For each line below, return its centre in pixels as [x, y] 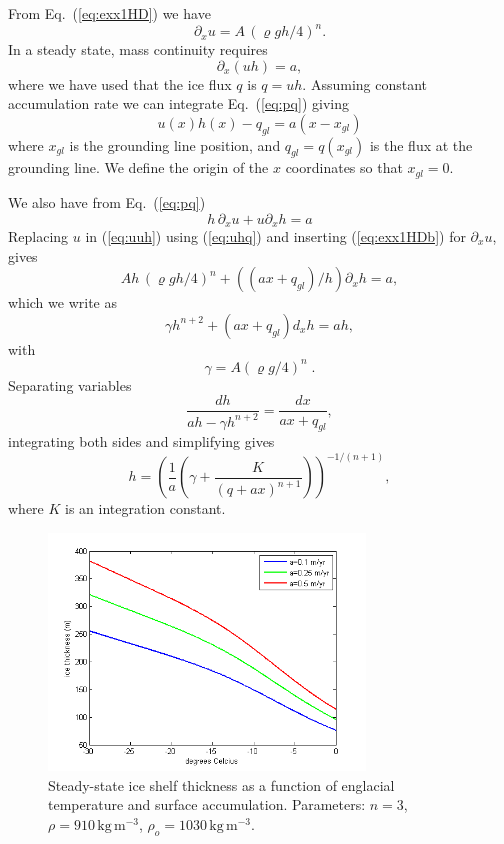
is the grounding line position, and [175, 144]
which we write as [62, 302]
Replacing [38, 235]
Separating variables [70, 384]
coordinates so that [344, 167]
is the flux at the [421, 144]
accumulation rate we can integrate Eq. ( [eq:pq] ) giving [178, 103]
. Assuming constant [365, 83]
